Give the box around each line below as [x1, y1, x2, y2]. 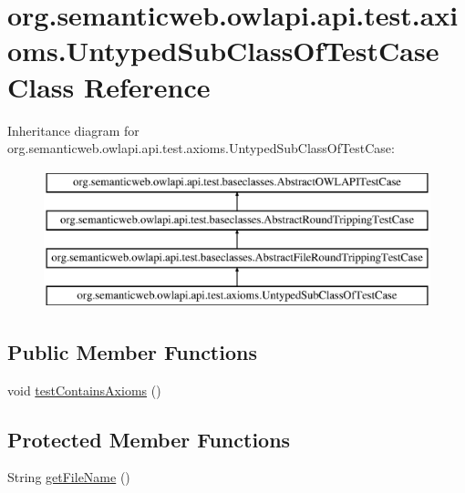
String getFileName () [7, 467, 130, 487]
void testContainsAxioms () [7, 380, 161, 399]
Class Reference [7, 67, 211, 105]
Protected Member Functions [7, 425, 291, 453]
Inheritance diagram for [7, 120, 139, 139]
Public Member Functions [7, 337, 257, 365]
